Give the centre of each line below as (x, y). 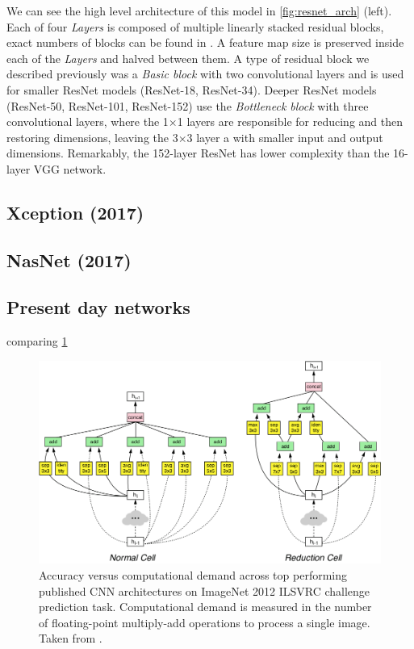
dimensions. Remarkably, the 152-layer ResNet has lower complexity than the (198, 153)
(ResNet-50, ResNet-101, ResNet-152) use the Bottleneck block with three (188, 105)
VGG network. (70, 168)
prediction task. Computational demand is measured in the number (205, 607)
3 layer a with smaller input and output (285, 137)
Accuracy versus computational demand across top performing (193, 575)
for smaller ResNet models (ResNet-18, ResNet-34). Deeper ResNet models (192, 89)
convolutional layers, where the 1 (88, 121)
